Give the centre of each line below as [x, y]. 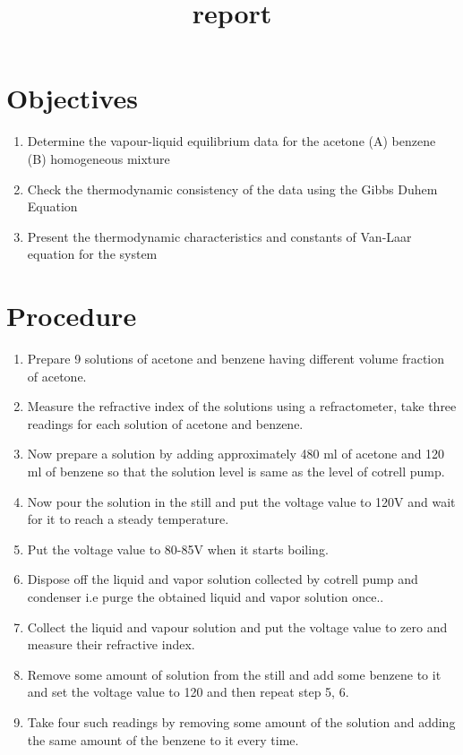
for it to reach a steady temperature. [128, 519]
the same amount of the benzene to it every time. [163, 739]
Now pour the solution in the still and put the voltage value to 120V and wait [241, 501]
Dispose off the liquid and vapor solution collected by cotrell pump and [223, 579]
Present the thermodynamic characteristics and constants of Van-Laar [219, 236]
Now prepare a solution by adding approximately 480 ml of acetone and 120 [236, 454]
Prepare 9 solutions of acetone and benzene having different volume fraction [236, 358]
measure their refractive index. [111, 644]
